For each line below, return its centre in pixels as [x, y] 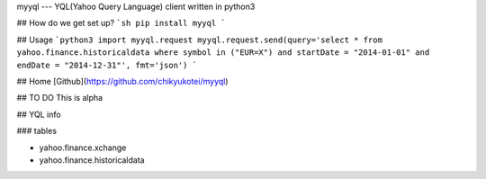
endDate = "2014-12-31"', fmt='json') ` [107, 65]
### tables [37, 131]
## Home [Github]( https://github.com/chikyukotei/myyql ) [122, 81]
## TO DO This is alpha [60, 98]
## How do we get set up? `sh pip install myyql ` [121, 23]
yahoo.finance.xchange [83, 148]
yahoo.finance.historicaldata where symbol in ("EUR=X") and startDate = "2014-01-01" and [223, 53]
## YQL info [39, 114]
